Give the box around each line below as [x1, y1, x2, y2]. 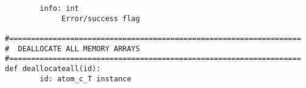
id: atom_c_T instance [40, 74, 131, 83]
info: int [40, 4, 79, 13]
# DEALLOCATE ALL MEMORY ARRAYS [5, 44, 140, 53]
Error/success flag [61, 14, 140, 23]
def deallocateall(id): [5, 64, 101, 73]
